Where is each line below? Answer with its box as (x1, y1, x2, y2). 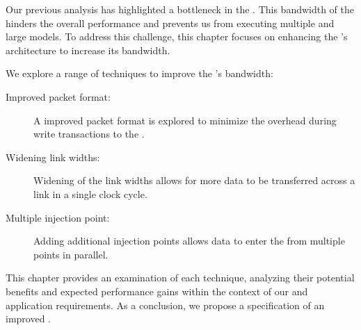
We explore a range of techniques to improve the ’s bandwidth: (6, 66, 273, 81)
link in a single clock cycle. (33, 186, 147, 201)
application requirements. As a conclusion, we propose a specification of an (6, 297, 325, 312)
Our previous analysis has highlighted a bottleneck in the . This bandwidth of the (6, 2, 355, 16)
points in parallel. (33, 247, 109, 261)
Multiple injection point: (6, 210, 110, 224)
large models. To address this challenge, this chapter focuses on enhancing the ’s (6, 29, 348, 44)
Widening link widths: (6, 149, 100, 164)
